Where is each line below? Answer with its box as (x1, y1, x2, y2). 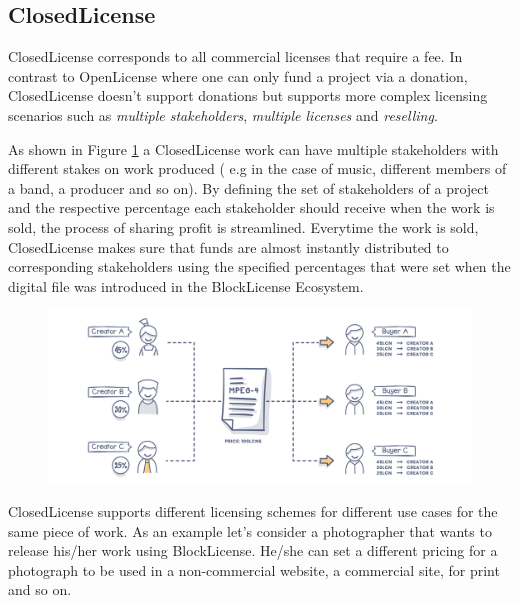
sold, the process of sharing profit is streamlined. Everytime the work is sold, (8, 216, 479, 237)
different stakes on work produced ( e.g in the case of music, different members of (8, 158, 507, 179)
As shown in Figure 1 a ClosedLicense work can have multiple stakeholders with (8, 138, 499, 159)
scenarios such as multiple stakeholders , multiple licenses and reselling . (8, 104, 438, 125)
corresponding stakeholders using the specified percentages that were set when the (8, 256, 511, 277)
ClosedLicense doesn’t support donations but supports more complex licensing (8, 85, 488, 106)
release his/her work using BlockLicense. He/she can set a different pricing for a (8, 540, 498, 561)
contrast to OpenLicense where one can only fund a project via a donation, (8, 65, 468, 86)
